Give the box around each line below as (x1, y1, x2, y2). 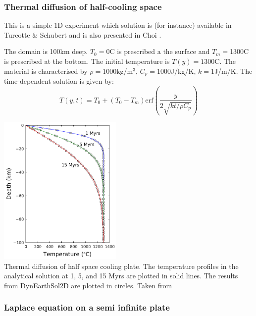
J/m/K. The (214, 65, 253, 76)
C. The (214, 56, 236, 66)
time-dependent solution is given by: (4, 76, 114, 86)
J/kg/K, (170, 65, 196, 76)
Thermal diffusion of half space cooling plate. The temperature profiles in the (4, 261, 239, 271)
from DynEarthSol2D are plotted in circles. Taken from (4, 280, 172, 290)
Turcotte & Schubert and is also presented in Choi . (4, 29, 161, 40)
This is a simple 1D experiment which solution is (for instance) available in (4, 20, 232, 30)
